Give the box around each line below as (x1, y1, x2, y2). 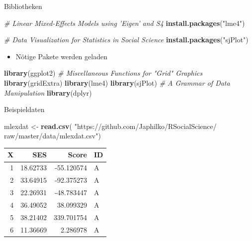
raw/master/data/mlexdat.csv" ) (4, 130, 101, 141)
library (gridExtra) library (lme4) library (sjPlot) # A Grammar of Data (4, 77, 230, 88)
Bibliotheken (4, 1, 42, 11)
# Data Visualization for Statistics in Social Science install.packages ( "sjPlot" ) (4, 34, 249, 45)
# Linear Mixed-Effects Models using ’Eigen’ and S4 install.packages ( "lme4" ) (4, 17, 245, 28)
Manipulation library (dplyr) (4, 87, 92, 98)
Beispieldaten (4, 104, 45, 115)
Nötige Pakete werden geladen (15, 51, 107, 61)
